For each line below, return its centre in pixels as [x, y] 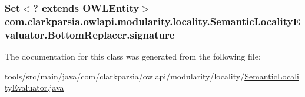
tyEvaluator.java [34, 87]
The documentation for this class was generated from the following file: [133, 56]
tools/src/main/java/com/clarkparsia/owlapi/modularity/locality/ [125, 76]
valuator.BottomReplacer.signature [90, 34]
